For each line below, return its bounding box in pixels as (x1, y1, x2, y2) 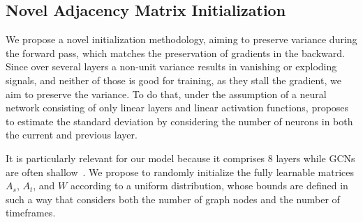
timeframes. (6, 205, 56, 220)
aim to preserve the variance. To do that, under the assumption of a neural (6, 86, 327, 101)
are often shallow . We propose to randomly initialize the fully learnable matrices (6, 164, 355, 179)
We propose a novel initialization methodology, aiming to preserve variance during (6, 32, 357, 47)
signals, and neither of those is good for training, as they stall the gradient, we (6, 72, 341, 87)
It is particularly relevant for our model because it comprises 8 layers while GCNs (6, 150, 355, 165)
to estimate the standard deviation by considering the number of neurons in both (6, 113, 353, 128)
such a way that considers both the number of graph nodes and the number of (6, 191, 340, 206)
